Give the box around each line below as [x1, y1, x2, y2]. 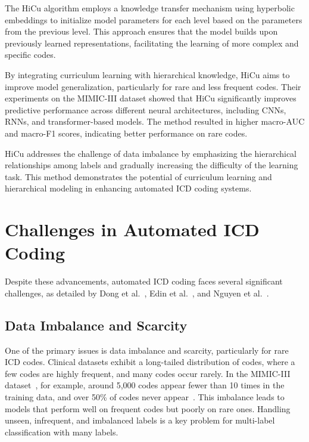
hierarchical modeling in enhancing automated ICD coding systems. [5, 182, 252, 194]
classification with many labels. [5, 425, 118, 438]
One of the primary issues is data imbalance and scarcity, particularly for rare [5, 344, 289, 356]
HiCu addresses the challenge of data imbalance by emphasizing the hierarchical [5, 147, 297, 159]
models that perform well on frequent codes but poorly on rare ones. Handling [5, 402, 291, 415]
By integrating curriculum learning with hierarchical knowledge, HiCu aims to [5, 68, 290, 81]
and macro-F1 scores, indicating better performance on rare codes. [5, 126, 248, 139]
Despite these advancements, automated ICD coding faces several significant [5, 275, 283, 288]
